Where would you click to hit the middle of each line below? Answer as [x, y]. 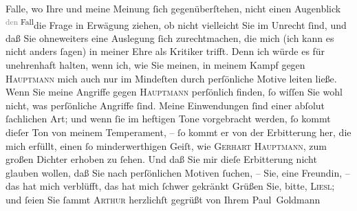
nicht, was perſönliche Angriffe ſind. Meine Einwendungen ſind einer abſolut [165, 105]
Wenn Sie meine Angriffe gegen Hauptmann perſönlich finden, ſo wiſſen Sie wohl [174, 92]
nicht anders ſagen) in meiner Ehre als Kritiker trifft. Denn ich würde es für [165, 51]
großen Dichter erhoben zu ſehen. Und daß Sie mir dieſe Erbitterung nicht [161, 159]
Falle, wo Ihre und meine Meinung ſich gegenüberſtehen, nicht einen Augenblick [173, 8]
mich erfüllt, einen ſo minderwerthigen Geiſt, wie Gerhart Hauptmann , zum [166, 145]
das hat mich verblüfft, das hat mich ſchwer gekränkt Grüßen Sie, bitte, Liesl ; [170, 186]
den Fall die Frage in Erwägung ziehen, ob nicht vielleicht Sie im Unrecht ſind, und [176, 23]
